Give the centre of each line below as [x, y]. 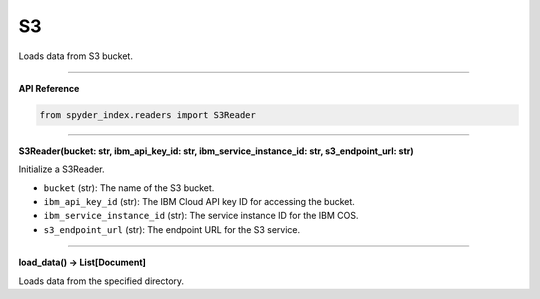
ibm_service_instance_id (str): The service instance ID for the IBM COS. [201, 216]
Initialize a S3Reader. [61, 169]
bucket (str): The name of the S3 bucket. [129, 187]
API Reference [49, 88]
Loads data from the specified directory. [101, 281]
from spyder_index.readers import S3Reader [148, 114]
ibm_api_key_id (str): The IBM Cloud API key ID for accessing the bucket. [199, 202]
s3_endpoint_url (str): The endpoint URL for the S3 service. [172, 229]
